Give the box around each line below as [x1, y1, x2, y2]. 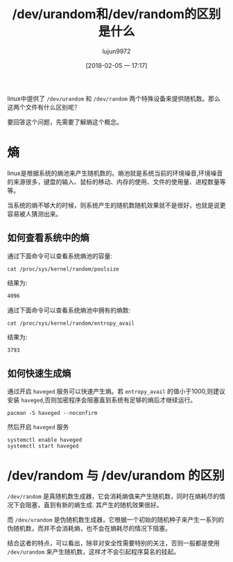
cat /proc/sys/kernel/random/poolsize [7, 265, 119, 273]
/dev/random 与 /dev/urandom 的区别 [7, 468, 225, 484]
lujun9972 [102, 46, 131, 56]
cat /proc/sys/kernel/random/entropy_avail [7, 320, 135, 327]
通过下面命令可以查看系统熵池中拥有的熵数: [7, 306, 131, 314]
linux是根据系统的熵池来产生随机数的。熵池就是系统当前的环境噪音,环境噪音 [7, 169, 223, 177]
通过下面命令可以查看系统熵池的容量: [7, 251, 113, 260]
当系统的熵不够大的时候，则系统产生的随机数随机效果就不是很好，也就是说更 [7, 201, 226, 209]
